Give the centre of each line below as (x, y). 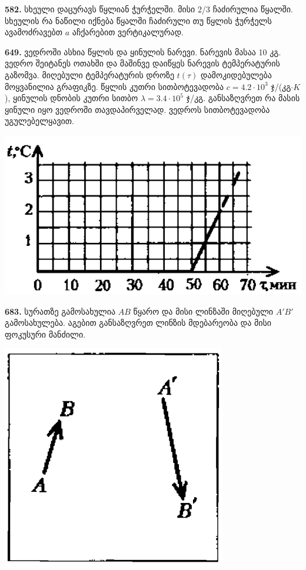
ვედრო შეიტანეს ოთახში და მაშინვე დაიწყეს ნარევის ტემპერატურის (142, 63)
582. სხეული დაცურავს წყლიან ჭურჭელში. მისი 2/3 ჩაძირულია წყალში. (149, 9)
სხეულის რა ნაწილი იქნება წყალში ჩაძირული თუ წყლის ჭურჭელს (138, 20)
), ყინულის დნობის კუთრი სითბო (71, 98)
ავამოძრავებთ (34, 32)
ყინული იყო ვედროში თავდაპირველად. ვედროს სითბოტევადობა (137, 109)
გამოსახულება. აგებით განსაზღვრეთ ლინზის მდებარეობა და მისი (138, 323)
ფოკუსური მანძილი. (45, 334)
